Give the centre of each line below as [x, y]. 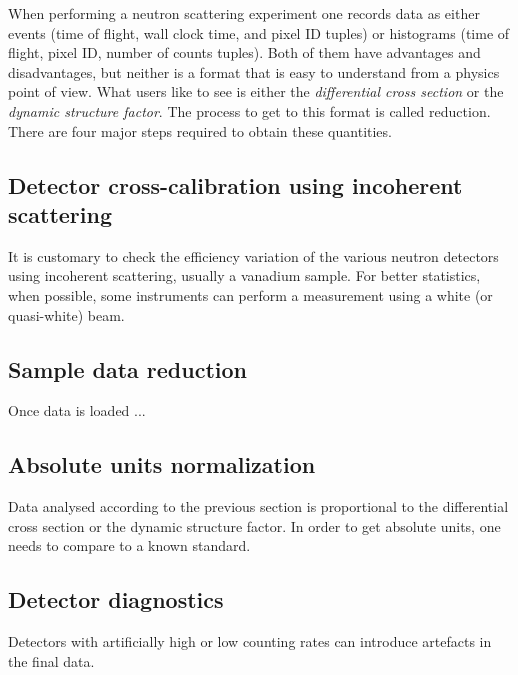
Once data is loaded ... [77, 410]
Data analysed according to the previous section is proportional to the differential [258, 506]
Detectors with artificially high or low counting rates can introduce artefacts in [250, 641]
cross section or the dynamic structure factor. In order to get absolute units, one [254, 525]
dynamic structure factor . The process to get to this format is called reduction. [249, 110]
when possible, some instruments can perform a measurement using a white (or [250, 294]
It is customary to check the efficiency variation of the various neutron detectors [253, 255]
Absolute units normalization [162, 464]
